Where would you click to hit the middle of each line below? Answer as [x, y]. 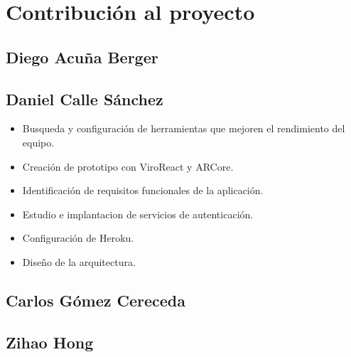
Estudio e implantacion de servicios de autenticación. [138, 214]
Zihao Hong [50, 342]
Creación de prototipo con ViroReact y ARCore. [128, 166]
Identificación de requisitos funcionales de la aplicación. [143, 190]
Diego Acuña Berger [82, 57]
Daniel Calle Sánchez [85, 98]
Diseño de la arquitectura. [79, 261]
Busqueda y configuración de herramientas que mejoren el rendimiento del [184, 128]
